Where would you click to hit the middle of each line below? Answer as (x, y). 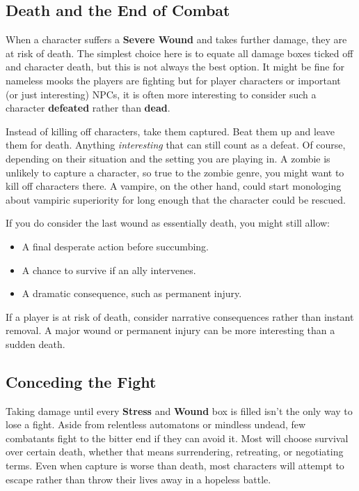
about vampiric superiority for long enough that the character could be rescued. (176, 199)
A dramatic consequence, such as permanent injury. (132, 293)
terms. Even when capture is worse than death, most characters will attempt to (175, 466)
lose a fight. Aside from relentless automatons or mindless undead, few (156, 424)
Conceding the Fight (81, 381)
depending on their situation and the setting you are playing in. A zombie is (168, 158)
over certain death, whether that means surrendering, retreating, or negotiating (175, 452)
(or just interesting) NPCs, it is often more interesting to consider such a (161, 94)
